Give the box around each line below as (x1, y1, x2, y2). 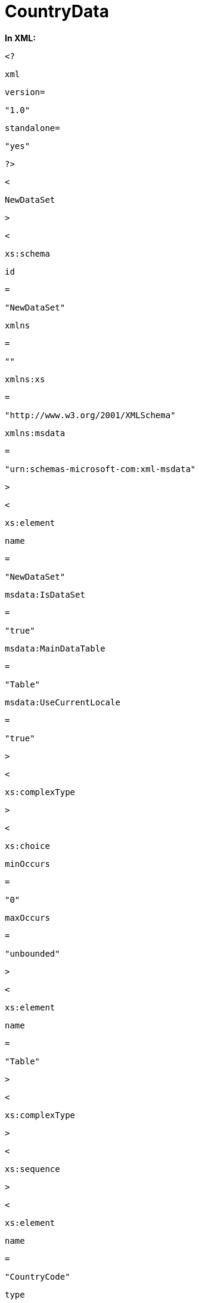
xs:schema (5, 248, 50, 258)
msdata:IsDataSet (5, 589, 85, 599)
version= (5, 87, 45, 97)
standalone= (5, 123, 60, 133)
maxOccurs (5, 912, 50, 923)
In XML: (5, 32, 36, 43)
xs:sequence (5, 1164, 60, 1174)
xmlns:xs (5, 374, 45, 384)
